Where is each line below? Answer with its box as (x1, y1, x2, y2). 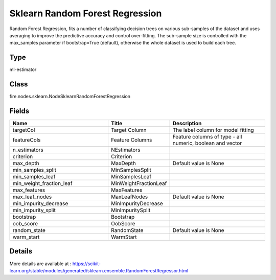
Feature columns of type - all (172, 133, 242, 141)
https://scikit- (72, 261, 101, 267)
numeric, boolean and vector (172, 139, 242, 147)
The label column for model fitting (172, 127, 254, 134)
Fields (9, 106, 30, 115)
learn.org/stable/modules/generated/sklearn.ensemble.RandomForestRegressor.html (9, 267, 189, 273)
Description (172, 120, 202, 127)
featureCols (12, 136, 41, 144)
